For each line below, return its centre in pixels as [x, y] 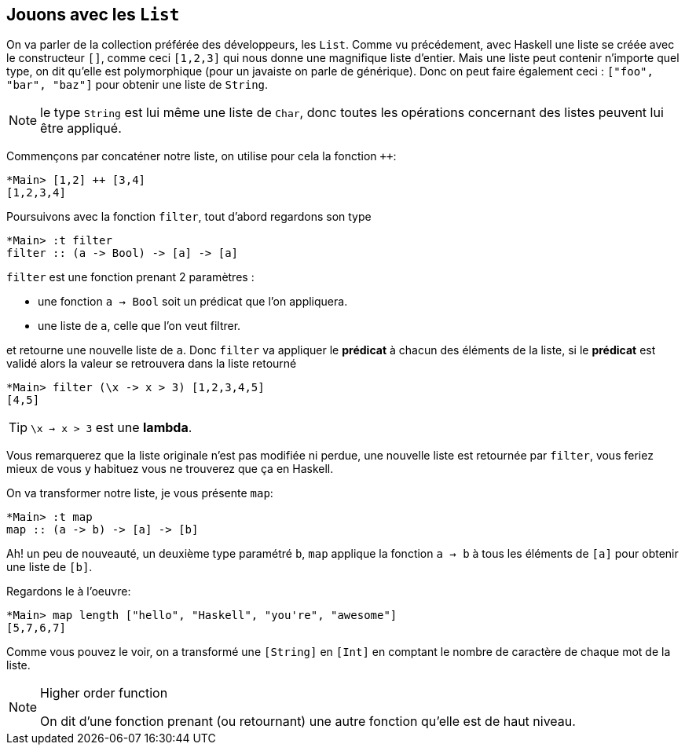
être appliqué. [81, 128]
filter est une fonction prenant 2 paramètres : [130, 277]
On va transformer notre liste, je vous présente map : [140, 493]
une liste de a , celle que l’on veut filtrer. [139, 326]
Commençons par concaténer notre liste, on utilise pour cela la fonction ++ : [201, 156]
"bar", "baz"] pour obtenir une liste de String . [137, 85]
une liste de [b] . [49, 567]
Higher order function [104, 693]
